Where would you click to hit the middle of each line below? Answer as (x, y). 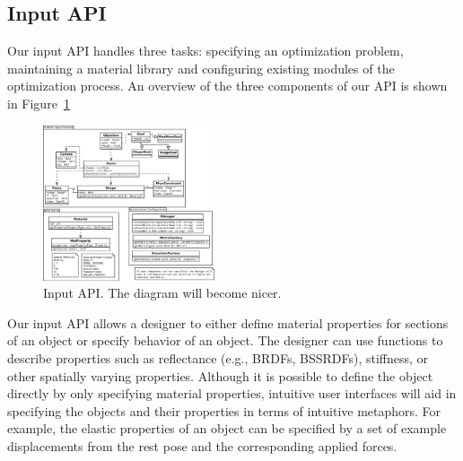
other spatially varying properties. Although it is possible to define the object (220, 375)
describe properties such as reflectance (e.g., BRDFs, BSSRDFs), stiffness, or (218, 358)
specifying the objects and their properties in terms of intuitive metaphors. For (224, 410)
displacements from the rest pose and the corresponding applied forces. (202, 446)
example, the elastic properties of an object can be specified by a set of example (227, 428)
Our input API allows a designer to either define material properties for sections (228, 322)
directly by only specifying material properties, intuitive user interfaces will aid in (232, 393)
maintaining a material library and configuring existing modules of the (201, 68)
